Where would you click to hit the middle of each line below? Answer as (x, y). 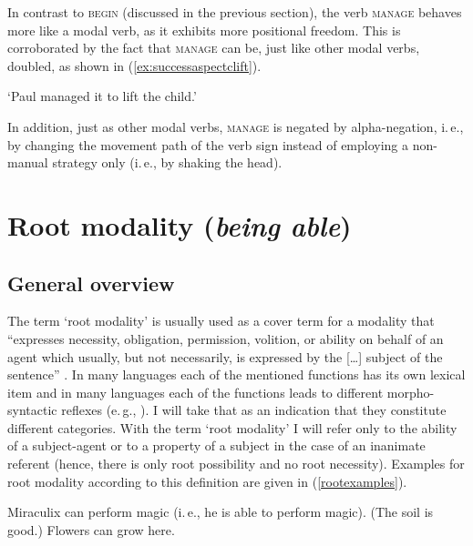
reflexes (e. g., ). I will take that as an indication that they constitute (254, 410)
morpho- (411, 392)
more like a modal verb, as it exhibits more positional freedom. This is (204, 30)
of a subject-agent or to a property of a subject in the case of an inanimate (216, 445)
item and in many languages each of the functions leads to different (195, 392)
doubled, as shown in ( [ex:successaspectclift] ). (134, 65)
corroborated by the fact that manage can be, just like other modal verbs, (214, 48)
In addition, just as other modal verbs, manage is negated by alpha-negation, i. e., (236, 126)
